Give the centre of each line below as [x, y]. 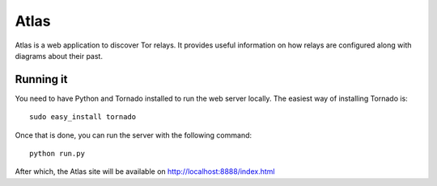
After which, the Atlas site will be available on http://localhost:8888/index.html [145, 172]
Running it [41, 79]
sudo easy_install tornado [83, 117]
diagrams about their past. [59, 56]
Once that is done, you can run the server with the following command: [134, 135]
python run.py [57, 154]
